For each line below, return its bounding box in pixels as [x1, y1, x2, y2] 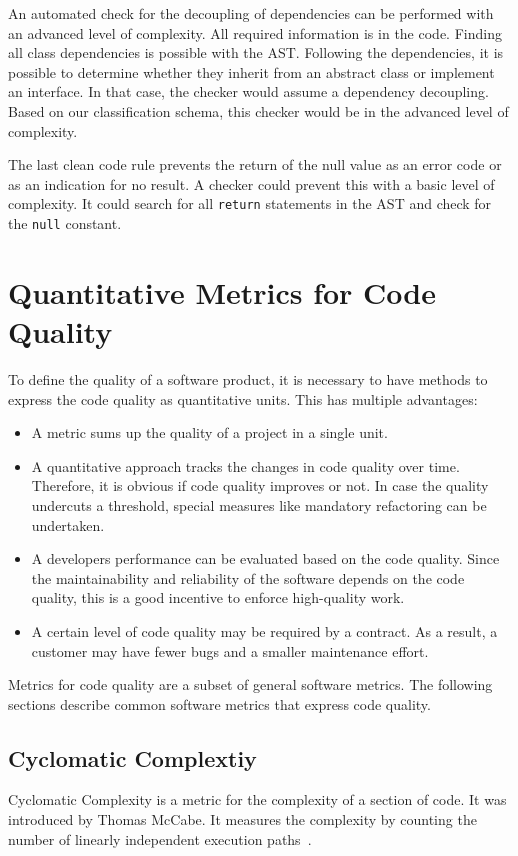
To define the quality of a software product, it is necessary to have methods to [8, 368, 488, 389]
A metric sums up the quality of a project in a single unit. [31, 422, 388, 443]
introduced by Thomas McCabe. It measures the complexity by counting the [8, 809, 477, 830]
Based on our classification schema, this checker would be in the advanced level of [8, 100, 509, 121]
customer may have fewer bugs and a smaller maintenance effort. [31, 640, 429, 661]
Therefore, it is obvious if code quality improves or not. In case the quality [31, 475, 489, 496]
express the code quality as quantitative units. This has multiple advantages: [8, 388, 478, 409]
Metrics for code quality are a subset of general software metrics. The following [8, 674, 493, 695]
